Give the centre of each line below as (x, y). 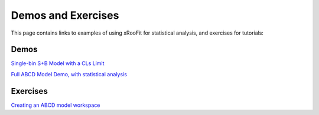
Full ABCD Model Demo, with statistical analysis (69, 74)
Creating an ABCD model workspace (56, 105)
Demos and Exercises (65, 15)
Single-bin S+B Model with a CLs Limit (58, 63)
